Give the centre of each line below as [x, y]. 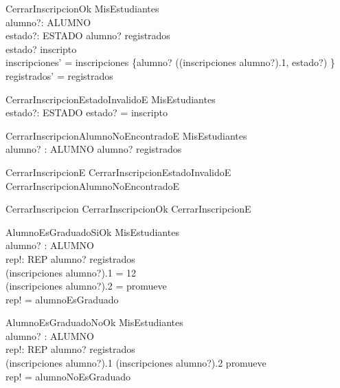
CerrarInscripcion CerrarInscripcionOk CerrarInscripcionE [128, 209]
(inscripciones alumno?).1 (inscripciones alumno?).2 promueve [136, 363]
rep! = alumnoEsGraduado [62, 299]
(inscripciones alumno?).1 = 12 [71, 272]
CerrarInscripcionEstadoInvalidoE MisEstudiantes [111, 99]
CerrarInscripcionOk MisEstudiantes [82, 8]
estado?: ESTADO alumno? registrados [88, 35]
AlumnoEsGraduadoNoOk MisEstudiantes [94, 322]
